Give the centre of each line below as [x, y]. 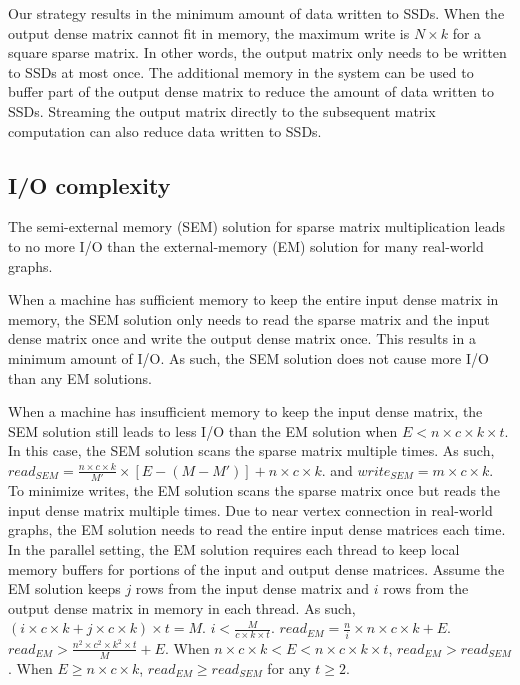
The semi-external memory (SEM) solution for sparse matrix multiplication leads [256, 226]
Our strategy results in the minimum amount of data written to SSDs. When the [256, 13]
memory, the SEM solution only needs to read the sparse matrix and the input [249, 318]
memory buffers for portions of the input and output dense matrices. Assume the [256, 568]
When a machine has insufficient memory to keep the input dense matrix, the [245, 411]
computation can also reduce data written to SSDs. [165, 130]
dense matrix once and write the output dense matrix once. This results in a [242, 338]
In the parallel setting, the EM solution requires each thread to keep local [234, 548]
